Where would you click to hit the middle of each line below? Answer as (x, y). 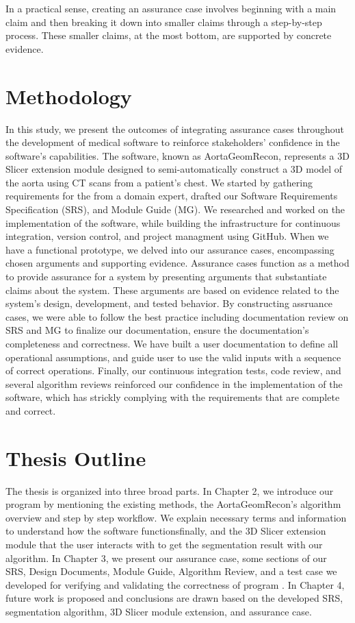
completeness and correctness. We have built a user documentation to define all (172, 343)
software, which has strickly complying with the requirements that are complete (173, 397)
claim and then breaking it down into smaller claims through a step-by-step (164, 22)
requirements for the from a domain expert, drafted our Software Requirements (172, 196)
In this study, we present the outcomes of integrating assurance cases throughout (175, 129)
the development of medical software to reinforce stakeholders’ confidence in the (173, 142)
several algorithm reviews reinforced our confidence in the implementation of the (174, 383)
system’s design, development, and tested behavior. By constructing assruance (169, 303)
